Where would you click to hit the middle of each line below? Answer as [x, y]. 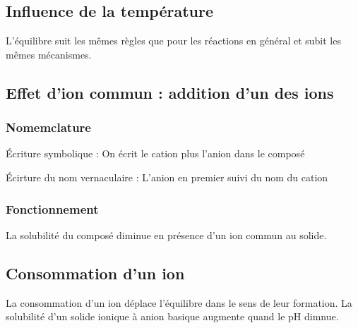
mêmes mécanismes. [49, 54]
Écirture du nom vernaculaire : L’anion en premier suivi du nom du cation [167, 177]
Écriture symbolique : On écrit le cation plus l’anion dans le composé [155, 153]
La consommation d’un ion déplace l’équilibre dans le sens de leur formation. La [179, 302]
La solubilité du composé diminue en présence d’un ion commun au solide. [166, 235]
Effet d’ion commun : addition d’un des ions [170, 92]
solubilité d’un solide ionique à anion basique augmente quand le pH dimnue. [172, 316]
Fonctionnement [52, 208]
